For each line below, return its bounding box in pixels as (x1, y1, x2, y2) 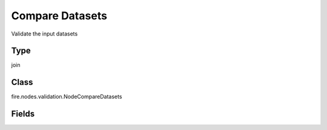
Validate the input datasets (11, 30, 78, 37)
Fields (11, 109, 35, 119)
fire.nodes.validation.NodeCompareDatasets (11, 93, 122, 101)
